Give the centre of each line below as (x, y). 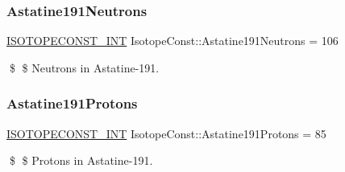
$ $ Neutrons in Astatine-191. (84, 67)
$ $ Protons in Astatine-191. (81, 160)
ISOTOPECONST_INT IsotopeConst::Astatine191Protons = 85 (166, 133)
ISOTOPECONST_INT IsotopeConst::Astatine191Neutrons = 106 (172, 41)
